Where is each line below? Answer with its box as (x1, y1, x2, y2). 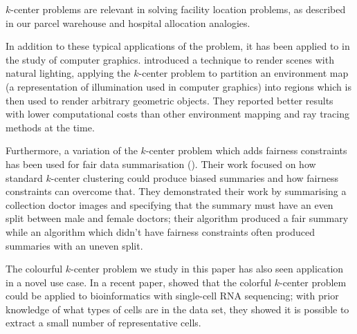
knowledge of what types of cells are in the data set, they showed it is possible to (6, 301, 349, 316)
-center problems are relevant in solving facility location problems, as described (10, 2, 346, 16)
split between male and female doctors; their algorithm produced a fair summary (6, 211, 349, 225)
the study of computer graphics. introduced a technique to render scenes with (6, 52, 334, 66)
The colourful (6, 261, 63, 276)
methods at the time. (6, 120, 95, 134)
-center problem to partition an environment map (138, 66, 349, 80)
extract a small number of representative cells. (6, 315, 201, 330)
